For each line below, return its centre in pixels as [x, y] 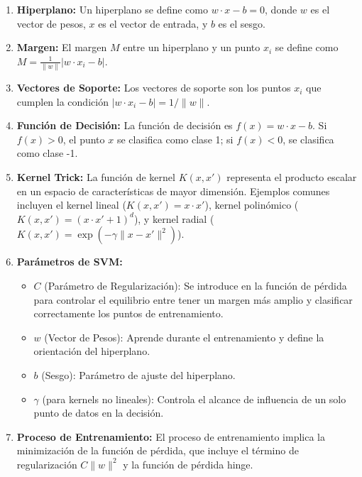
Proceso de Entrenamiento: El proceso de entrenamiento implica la [171, 436]
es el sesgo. [242, 23]
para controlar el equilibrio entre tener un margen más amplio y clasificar [193, 299]
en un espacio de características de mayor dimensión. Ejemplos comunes [173, 191]
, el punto [84, 139]
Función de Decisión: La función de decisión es [125, 125]
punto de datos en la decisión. [99, 413]
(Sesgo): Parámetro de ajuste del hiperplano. [138, 375]
